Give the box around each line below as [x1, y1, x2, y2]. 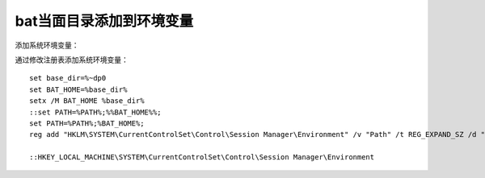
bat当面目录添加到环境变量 [15, 12, 194, 30]
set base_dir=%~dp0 [29, 73, 107, 83]
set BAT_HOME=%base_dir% [29, 85, 128, 94]
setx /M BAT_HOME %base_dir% [29, 97, 145, 106]
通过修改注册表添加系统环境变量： [15, 55, 129, 64]
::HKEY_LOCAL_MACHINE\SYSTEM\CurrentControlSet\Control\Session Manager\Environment [29, 153, 375, 162]
